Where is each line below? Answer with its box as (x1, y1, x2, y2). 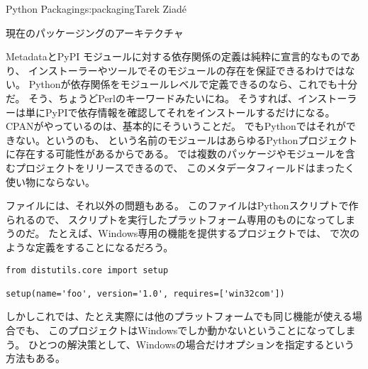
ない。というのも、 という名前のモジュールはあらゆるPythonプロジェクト (15, 132, 358, 147)
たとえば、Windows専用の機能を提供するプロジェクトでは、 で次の (48, 226, 359, 241)
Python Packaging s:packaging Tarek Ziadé (6, 1, 186, 16)
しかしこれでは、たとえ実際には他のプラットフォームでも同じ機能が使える (6, 309, 352, 324)
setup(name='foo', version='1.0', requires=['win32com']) (6, 288, 285, 299)
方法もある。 (6, 351, 65, 365)
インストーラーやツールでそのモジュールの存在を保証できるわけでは (28, 62, 345, 77)
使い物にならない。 (6, 174, 95, 189)
